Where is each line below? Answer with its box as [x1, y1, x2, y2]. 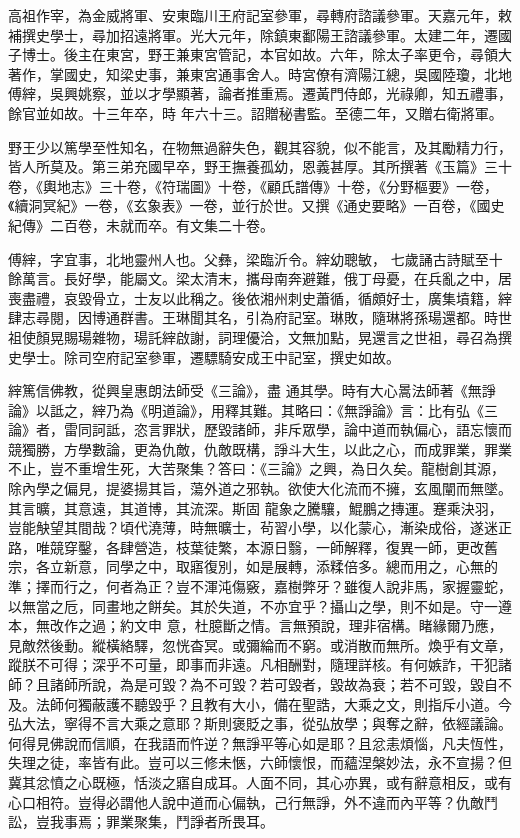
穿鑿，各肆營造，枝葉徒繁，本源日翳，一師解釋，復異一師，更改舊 [63, 536, 498, 557]
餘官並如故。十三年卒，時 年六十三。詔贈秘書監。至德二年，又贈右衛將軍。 [8, 102, 503, 123]
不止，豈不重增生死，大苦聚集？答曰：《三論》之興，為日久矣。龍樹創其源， [8, 458, 505, 479]
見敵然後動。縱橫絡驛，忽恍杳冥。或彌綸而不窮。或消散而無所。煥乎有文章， [8, 634, 512, 655]
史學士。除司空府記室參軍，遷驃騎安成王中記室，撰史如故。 [8, 346, 400, 367]
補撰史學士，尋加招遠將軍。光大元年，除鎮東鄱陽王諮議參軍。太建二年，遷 [8, 24, 498, 45]
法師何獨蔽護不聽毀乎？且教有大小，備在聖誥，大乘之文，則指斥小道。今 [35, 693, 512, 714]
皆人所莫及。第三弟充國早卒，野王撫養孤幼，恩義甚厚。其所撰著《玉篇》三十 [8, 156, 512, 177]
